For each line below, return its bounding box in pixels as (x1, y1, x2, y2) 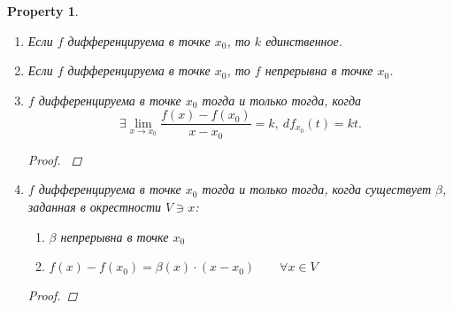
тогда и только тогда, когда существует (202, 180, 432, 198)
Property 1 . (7, 2, 79, 19)
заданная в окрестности (27, 198, 162, 216)
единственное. (265, 31, 343, 50)
